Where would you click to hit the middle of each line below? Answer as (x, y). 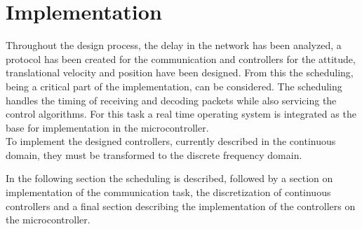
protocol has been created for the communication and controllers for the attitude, (181, 58)
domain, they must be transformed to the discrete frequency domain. (154, 154)
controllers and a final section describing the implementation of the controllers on (181, 206)
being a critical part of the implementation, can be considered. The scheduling (174, 86)
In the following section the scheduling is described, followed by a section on (169, 178)
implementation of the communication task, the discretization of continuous (168, 192)
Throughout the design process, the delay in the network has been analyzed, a (174, 45)
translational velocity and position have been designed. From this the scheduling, (180, 72)
